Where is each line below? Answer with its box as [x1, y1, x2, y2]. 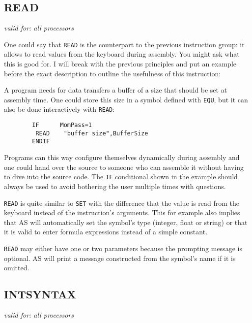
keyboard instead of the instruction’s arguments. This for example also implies [4, 207, 240, 218]
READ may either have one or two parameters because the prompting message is [4, 243, 242, 253]
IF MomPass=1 [32, 122, 92, 129]
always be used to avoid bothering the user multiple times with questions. [4, 181, 226, 191]
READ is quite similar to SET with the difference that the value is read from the [4, 197, 240, 208]
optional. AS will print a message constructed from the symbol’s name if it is [4, 253, 236, 263]
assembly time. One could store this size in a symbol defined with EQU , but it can [4, 94, 248, 104]
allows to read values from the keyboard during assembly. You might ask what [4, 49, 240, 59]
